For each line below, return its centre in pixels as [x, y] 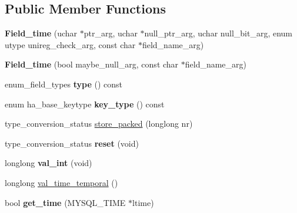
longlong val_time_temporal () [61, 182]
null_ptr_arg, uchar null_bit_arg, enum [218, 33]
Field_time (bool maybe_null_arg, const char [92, 64]
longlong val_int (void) [49, 163]
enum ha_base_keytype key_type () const [85, 104]
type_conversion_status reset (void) [72, 143]
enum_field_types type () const [64, 84]
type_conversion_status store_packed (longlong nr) [99, 124]
